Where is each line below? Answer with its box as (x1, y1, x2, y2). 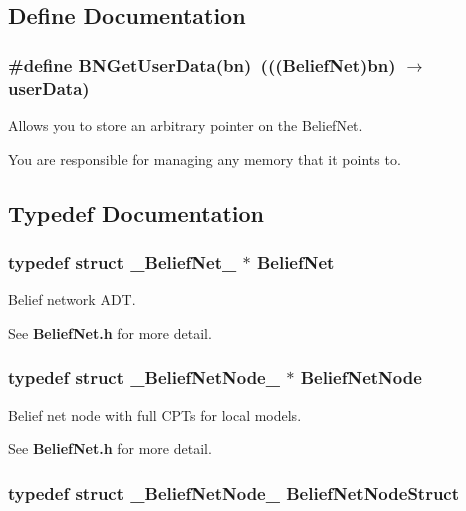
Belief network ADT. (8, 289, 136, 310)
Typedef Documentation (8, 197, 264, 228)
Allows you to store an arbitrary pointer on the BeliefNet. (8, 114, 363, 135)
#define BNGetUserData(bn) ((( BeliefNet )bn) (8, 52, 396, 77)
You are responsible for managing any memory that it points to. (8, 148, 401, 169)
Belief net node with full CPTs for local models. (8, 404, 302, 425)
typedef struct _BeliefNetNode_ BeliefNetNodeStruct (8, 480, 460, 505)
